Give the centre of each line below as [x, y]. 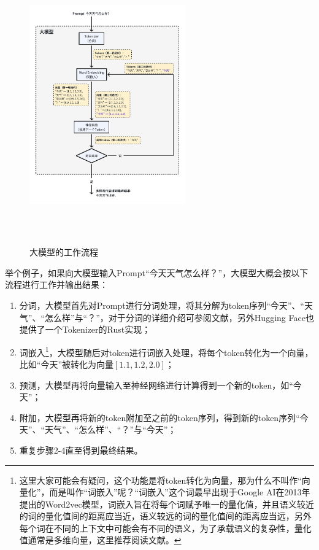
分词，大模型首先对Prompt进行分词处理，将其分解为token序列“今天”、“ [162, 305]
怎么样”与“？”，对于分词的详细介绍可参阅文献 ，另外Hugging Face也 [179, 317]
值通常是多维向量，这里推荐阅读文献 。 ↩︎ [100, 540]
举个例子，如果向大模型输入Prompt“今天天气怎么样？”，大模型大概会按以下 [157, 272]
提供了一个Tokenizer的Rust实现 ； [85, 329]
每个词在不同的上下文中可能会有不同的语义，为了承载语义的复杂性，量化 [165, 528]
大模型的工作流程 [64, 252]
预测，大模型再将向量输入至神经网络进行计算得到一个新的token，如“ [156, 385]
